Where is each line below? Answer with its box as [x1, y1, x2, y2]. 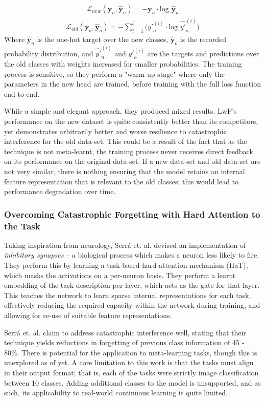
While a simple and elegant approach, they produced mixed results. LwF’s [4, 105, 237, 116]
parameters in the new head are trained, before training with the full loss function [4, 78, 261, 89]
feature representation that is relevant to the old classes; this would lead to [4, 176, 239, 186]
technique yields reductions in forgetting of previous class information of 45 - [4, 337, 245, 348]
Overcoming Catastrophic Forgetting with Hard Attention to [4, 207, 260, 220]
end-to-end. [4, 88, 40, 99]
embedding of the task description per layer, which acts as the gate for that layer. [4, 280, 260, 290]
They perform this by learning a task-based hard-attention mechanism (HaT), [4, 260, 248, 270]
